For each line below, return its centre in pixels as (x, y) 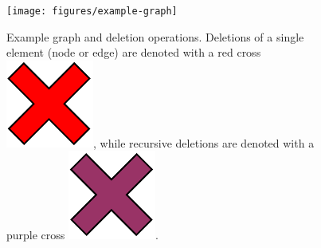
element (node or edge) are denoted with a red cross (134, 52)
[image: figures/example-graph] (92, 11)
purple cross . (82, 235)
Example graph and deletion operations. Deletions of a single (155, 36)
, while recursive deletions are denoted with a (204, 142)
